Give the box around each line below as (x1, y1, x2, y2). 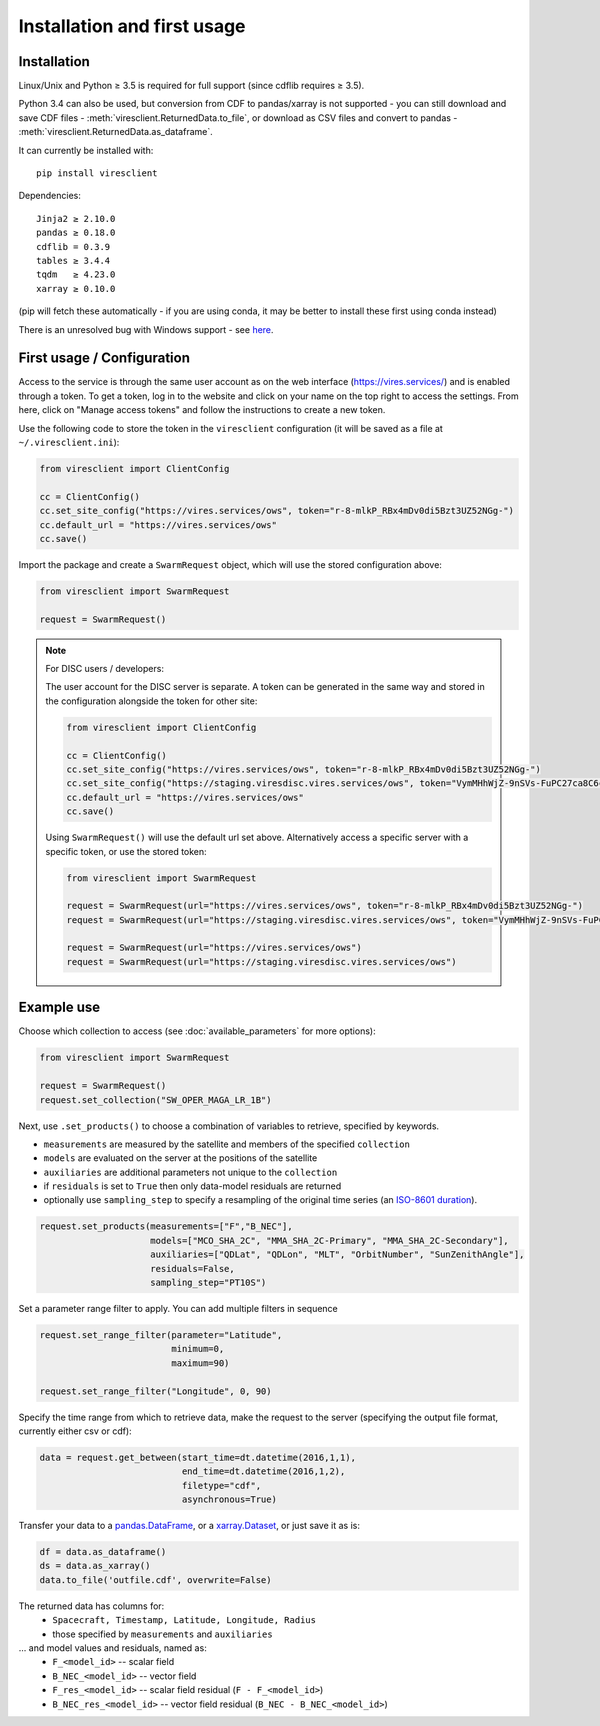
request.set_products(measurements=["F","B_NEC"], (39, 1221, 294, 1232)
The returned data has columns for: (18, 1600, 165, 1612)
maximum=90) (171, 1357, 230, 1369)
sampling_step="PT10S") (150, 1277, 267, 1289)
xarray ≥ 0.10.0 (36, 283, 116, 294)
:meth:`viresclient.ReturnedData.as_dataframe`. (18, 126, 214, 138)
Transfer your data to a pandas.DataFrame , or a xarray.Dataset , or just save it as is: (18, 1520, 360, 1532)
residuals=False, (150, 1263, 235, 1274)
